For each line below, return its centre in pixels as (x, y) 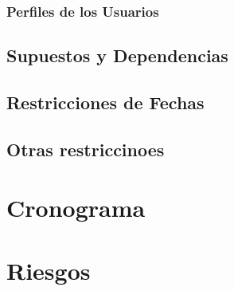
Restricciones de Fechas (105, 102)
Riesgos (49, 270)
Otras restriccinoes (86, 149)
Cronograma (76, 208)
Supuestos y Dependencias (117, 55)
